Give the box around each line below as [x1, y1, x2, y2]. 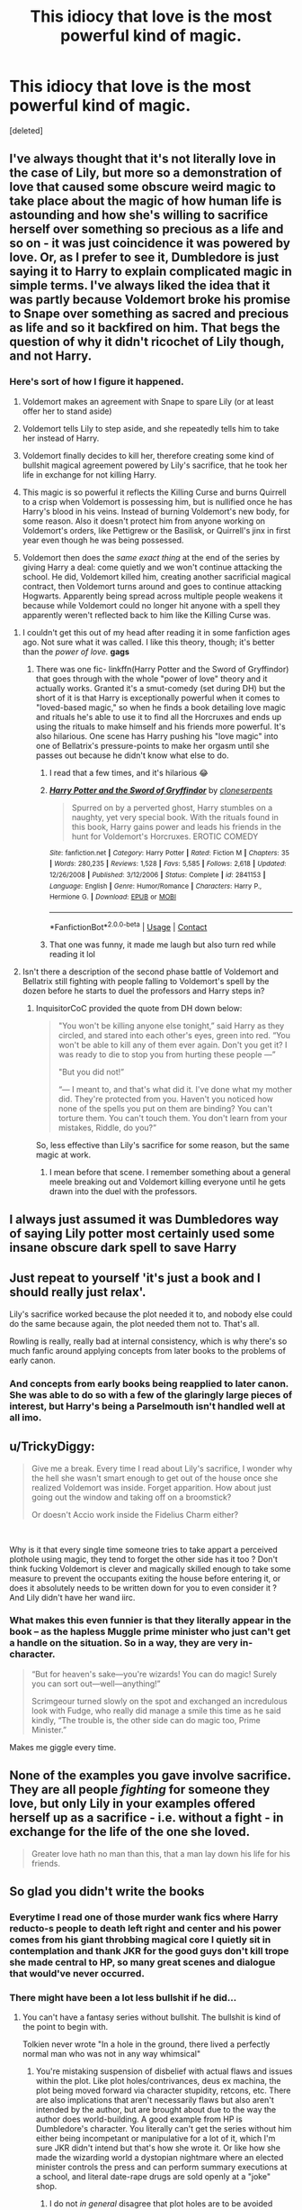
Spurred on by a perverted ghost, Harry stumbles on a [71, 802, 272, 813]
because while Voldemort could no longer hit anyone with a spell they [22, 599, 280, 610]
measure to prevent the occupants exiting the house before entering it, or [9, 1573, 281, 1584]
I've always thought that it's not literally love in [9, 151, 277, 167]
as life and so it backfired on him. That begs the [9, 320, 280, 335]
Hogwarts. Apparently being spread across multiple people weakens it [22, 590, 283, 601]
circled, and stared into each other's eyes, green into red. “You [58, 1029, 290, 1040]
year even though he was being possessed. [22, 534, 184, 545]
